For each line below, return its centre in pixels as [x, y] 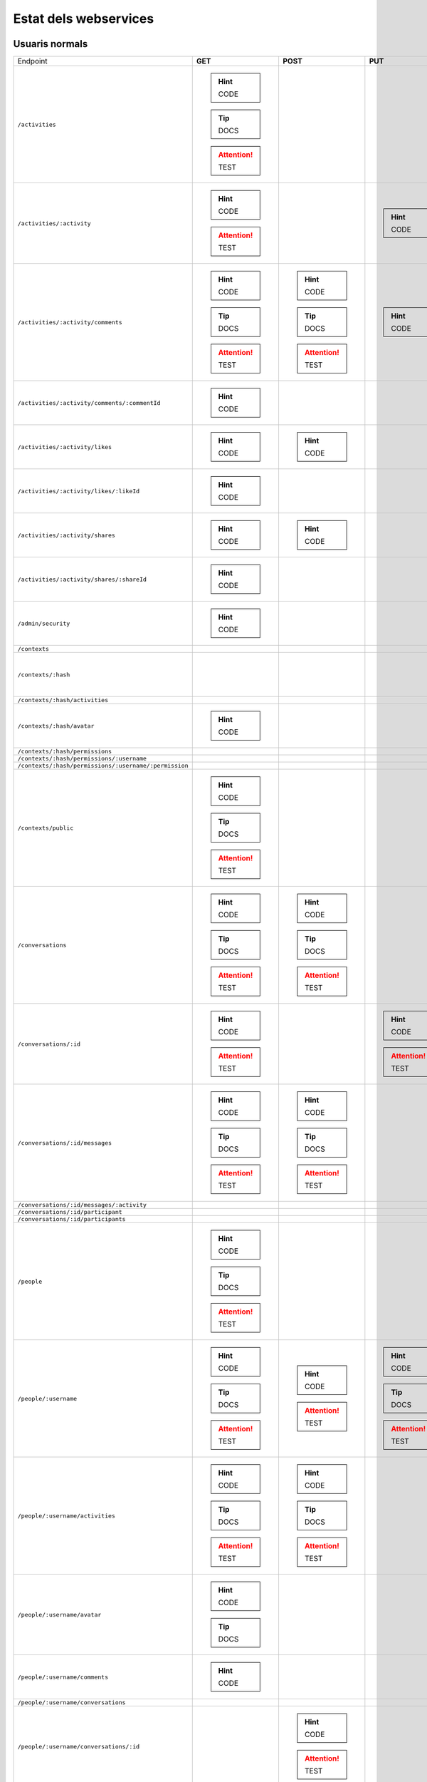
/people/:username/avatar [59, 1614]
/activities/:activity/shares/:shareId [82, 579]
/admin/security [44, 623]
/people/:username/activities [66, 1516]
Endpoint [32, 61]
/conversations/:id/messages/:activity [82, 1205]
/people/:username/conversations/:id [79, 1746]
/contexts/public [46, 828]
